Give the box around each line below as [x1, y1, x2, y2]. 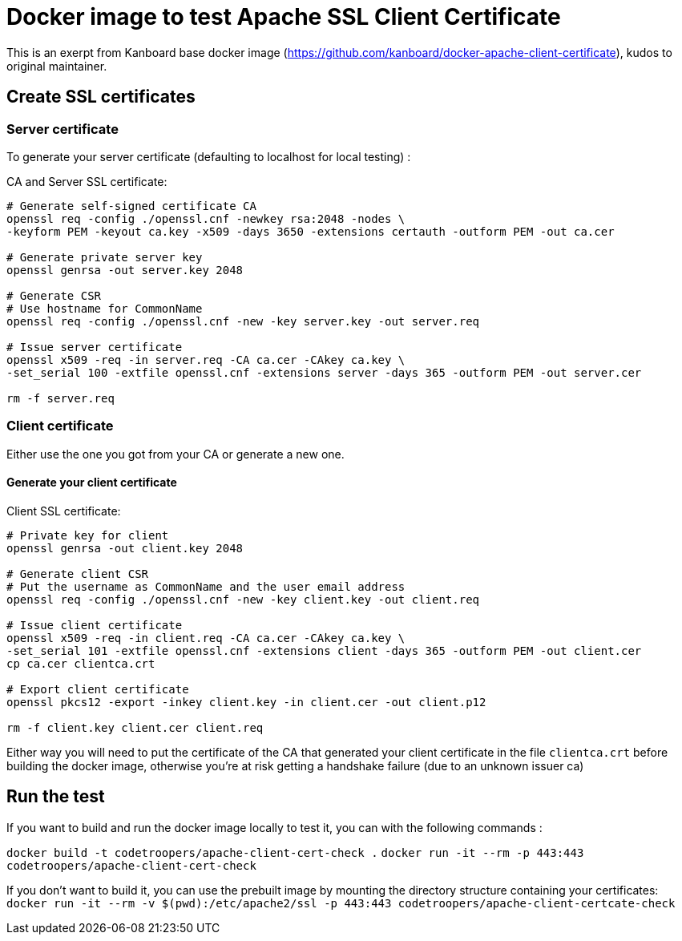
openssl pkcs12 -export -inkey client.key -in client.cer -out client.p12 [6, 695, 486, 709]
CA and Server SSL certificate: [6, 174, 167, 188]
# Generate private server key [6, 250, 203, 264]
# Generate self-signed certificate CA [6, 199, 256, 212]
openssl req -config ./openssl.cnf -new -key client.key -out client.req [6, 592, 480, 606]
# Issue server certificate [6, 340, 183, 353]
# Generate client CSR [6, 567, 149, 580]
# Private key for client [6, 528, 169, 542]
